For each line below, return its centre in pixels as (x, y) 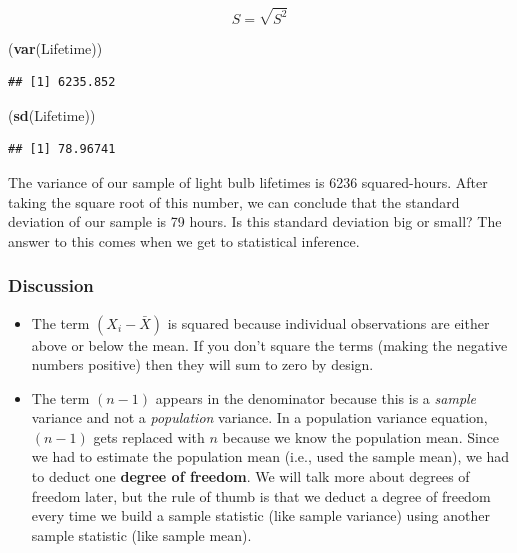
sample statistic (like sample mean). (141, 534)
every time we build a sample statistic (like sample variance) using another (260, 515)
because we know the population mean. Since (361, 436)
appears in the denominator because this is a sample (316, 397)
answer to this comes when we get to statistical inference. (184, 240)
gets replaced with (149, 436)
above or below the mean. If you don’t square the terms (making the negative (269, 344)
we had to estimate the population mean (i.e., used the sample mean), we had (270, 456)
